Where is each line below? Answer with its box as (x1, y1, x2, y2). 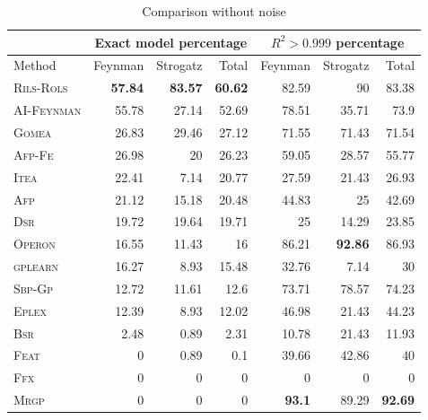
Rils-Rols (13, 78, 68, 97)
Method (13, 56, 57, 74)
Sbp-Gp (13, 278, 54, 297)
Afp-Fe (13, 144, 54, 163)
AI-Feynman (13, 101, 82, 119)
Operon (13, 234, 56, 253)
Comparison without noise (142, 2, 286, 20)
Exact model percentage (94, 32, 248, 51)
